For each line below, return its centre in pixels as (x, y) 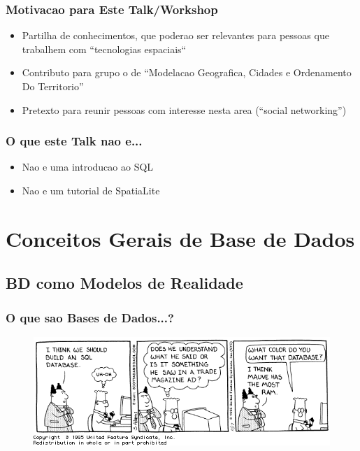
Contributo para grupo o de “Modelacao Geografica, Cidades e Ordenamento (187, 72)
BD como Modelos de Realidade (124, 283)
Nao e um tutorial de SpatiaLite (91, 190)
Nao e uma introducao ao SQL (88, 167)
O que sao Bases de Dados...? (90, 317)
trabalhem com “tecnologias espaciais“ (104, 49)
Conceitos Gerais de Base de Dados (180, 238)
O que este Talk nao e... (74, 141)
